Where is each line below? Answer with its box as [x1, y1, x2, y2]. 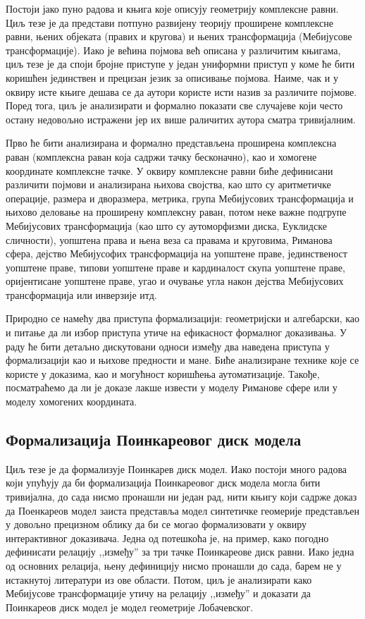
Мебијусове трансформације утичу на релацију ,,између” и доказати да [6, 586, 311, 601]
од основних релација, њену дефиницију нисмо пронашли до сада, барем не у [6, 558, 342, 572]
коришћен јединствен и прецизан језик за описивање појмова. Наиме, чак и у [6, 70, 338, 85]
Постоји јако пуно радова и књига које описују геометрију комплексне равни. [6, 1, 339, 16]
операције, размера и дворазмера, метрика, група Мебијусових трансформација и [6, 190, 354, 205]
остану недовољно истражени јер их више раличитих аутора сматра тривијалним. [6, 111, 356, 126]
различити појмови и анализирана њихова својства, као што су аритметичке [6, 177, 331, 192]
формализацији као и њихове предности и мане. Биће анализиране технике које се [6, 353, 359, 367]
